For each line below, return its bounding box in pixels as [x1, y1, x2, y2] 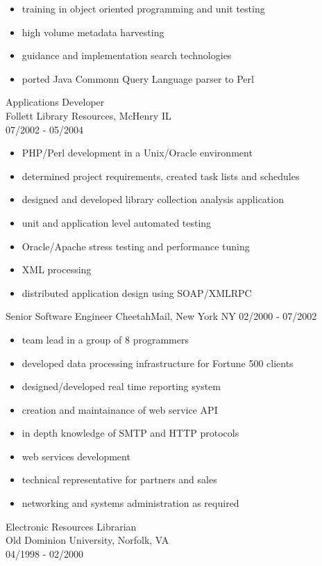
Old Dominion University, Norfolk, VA [6, 533, 169, 547]
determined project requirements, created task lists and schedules [22, 168, 300, 183]
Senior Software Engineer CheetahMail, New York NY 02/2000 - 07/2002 [6, 309, 317, 323]
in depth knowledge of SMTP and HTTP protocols [22, 426, 239, 440]
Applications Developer [6, 95, 105, 109]
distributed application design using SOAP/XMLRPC [22, 285, 252, 300]
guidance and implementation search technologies [22, 48, 232, 63]
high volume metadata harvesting [22, 24, 164, 39]
